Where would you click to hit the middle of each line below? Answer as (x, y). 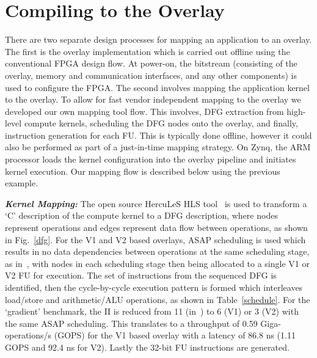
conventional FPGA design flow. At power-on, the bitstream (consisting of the (151, 63)
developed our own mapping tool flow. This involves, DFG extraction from (144, 111)
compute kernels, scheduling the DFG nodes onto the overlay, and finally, (161, 123)
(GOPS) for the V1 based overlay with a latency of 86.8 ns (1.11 (175, 335)
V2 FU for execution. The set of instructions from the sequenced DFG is (141, 275)
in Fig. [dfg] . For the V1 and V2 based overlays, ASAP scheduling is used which (155, 239)
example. (22, 183)
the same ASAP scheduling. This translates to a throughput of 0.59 (131, 323)
